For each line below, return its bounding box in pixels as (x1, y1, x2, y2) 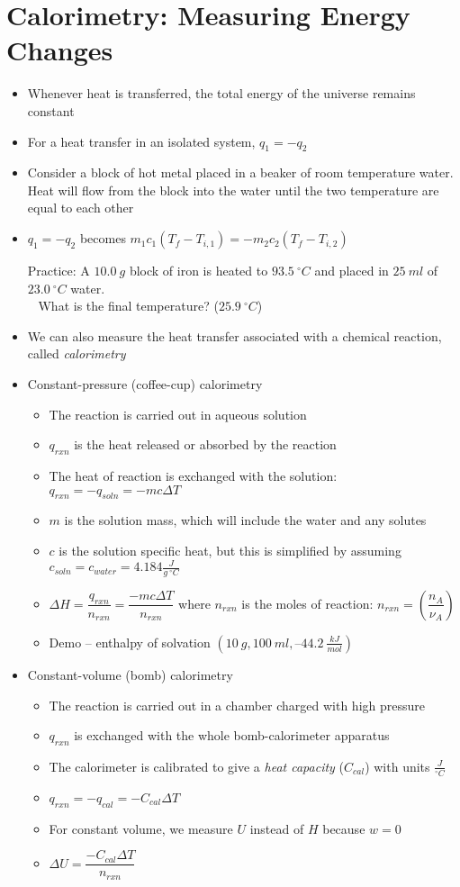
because (322, 819, 365, 837)
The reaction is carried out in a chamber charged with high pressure (49, 695, 425, 714)
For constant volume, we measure (49, 819, 233, 837)
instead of (249, 819, 304, 837)
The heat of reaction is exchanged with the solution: (49, 466, 338, 485)
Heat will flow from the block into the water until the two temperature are (27, 180, 439, 199)
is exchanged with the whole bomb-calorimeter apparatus (74, 726, 390, 745)
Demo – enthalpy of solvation (49, 632, 211, 651)
